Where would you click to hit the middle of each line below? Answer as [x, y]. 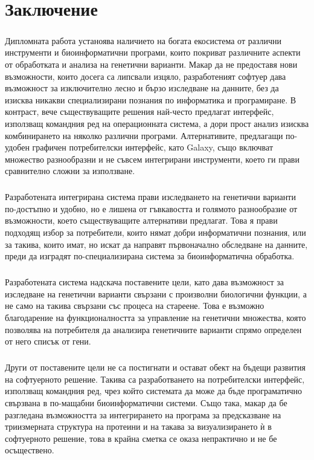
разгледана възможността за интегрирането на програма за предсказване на [143, 414]
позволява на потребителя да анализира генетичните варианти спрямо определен [153, 329]
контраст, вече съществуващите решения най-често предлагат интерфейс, [139, 112]
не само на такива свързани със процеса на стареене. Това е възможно [135, 306]
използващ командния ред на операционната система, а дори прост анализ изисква [157, 123]
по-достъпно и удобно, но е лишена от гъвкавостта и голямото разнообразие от [151, 208]
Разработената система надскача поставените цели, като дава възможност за [144, 282]
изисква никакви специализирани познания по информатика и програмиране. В [151, 99]
